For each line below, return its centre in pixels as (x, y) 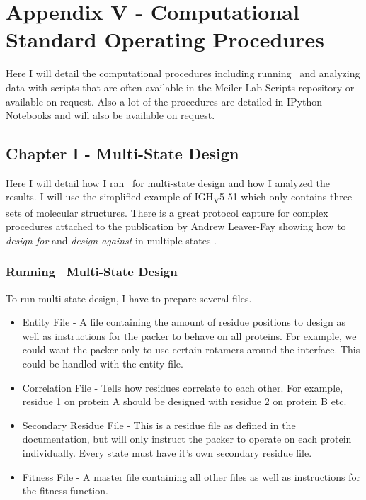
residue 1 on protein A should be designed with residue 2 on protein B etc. (184, 401)
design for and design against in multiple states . (111, 240)
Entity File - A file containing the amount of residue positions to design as (184, 322)
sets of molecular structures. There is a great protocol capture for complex (167, 212)
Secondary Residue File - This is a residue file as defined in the (159, 425)
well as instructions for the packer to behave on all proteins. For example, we (189, 335)
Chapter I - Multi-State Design (122, 153)
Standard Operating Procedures (165, 39)
